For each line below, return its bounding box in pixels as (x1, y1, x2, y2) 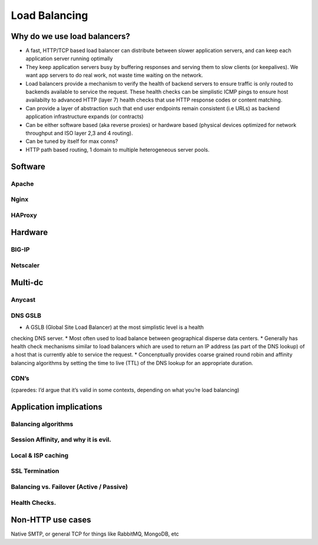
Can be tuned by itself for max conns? (25, 138, 118, 145)
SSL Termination (11, 467, 59, 475)
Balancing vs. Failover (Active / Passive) (11, 483, 128, 491)
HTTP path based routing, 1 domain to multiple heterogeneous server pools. (25, 146, 210, 153)
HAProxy (11, 211, 38, 219)
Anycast (11, 296, 36, 304)
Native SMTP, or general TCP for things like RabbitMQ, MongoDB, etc (11, 530, 179, 537)
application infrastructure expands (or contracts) (25, 113, 144, 120)
